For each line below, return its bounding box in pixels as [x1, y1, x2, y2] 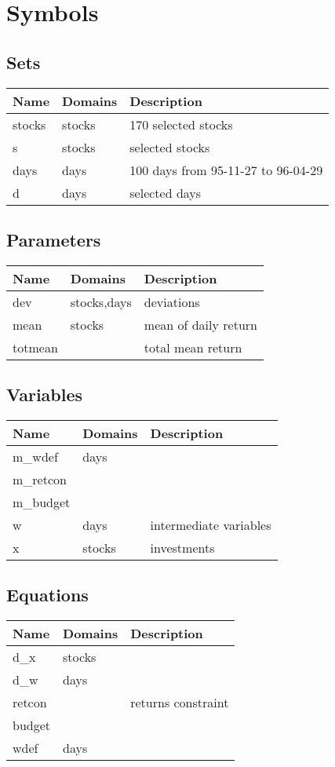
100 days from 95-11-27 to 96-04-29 [129, 160, 323, 179]
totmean [13, 338, 58, 356]
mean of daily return [144, 315, 257, 334]
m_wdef [13, 447, 58, 466]
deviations [144, 292, 200, 311]
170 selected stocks [129, 115, 233, 133]
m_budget [13, 492, 71, 511]
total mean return [144, 338, 242, 356]
